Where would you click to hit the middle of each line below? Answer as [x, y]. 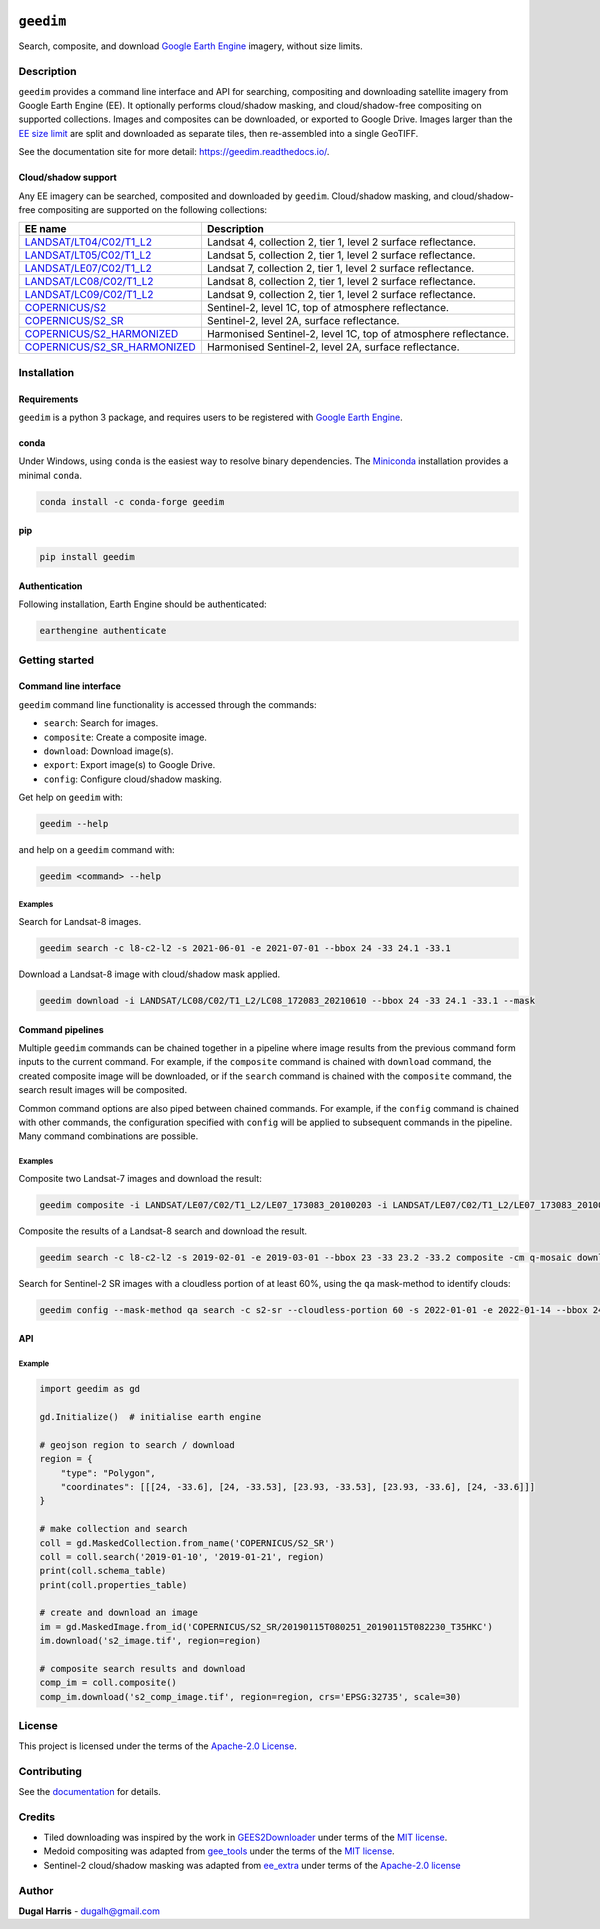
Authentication [50, 586]
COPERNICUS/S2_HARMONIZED [101, 334]
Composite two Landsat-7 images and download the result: [140, 1178]
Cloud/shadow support [67, 177]
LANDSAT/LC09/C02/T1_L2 [89, 295]
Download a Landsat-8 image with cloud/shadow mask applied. [149, 974]
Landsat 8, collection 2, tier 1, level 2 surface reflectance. [341, 282]
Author [36, 1891]
